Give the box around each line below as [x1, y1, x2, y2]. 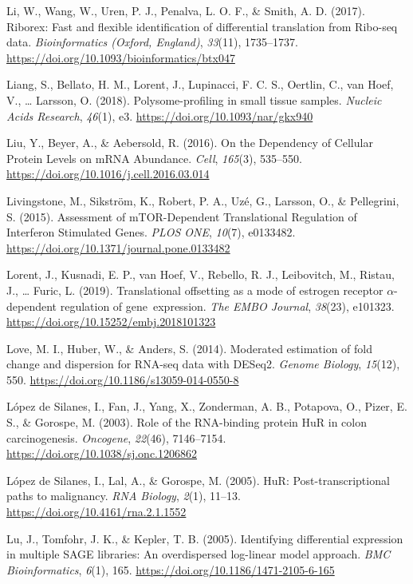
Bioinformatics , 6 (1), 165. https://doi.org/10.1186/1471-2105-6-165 [6, 561, 335, 578]
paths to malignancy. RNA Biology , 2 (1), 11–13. [6, 487, 241, 504]
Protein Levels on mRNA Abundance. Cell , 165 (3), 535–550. [6, 149, 302, 166]
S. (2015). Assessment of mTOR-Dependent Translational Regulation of [6, 208, 357, 224]
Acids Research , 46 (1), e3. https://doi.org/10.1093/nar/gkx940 [6, 107, 313, 124]
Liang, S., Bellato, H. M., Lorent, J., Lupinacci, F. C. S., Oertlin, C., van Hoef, [6, 76, 394, 93]
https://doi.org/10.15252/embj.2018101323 [6, 313, 216, 330]
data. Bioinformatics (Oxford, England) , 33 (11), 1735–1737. [6, 34, 298, 50]
